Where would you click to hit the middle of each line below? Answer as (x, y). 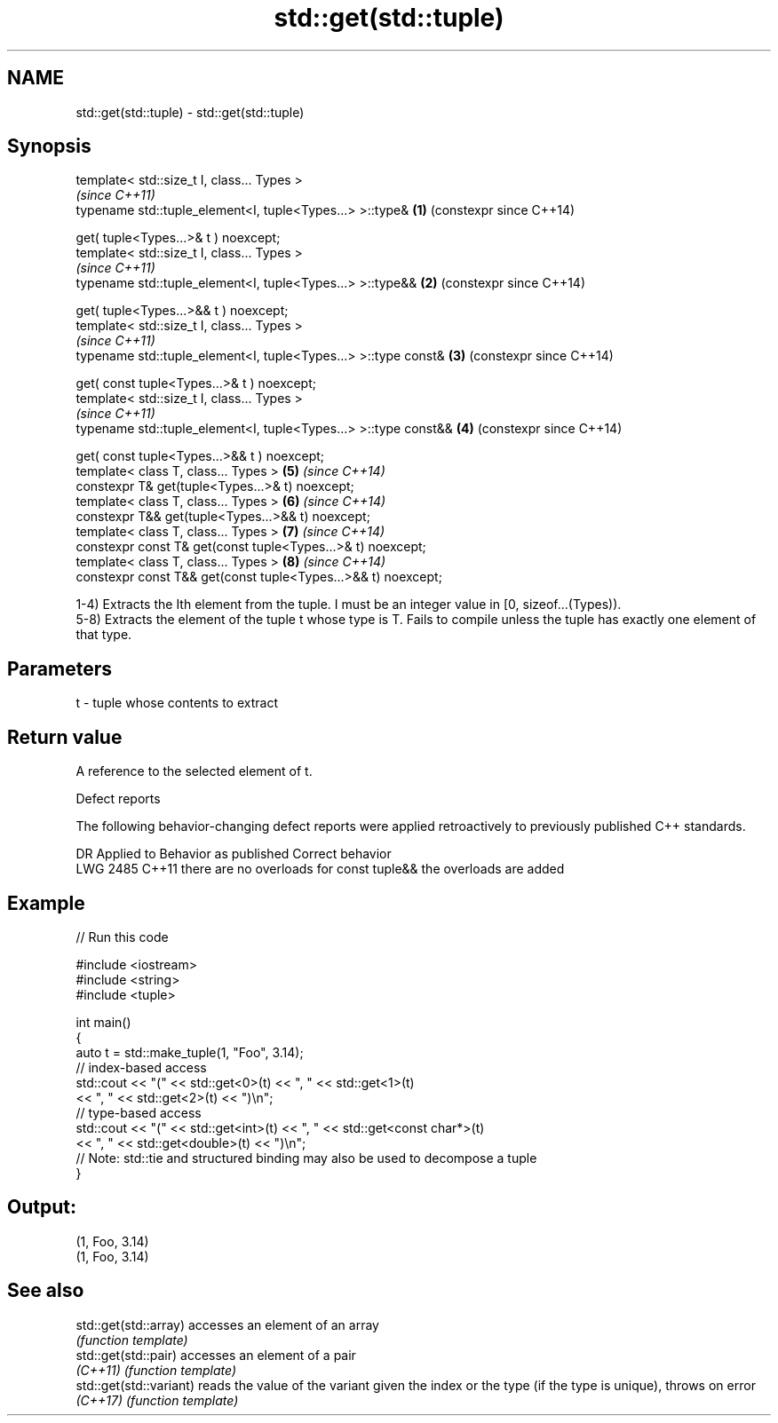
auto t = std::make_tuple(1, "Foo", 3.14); (190, 1052)
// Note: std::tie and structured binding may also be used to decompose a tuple (306, 1158)
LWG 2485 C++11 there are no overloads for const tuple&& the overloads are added (320, 869)
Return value (65, 737)
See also (46, 1291)
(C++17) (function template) (157, 1400)
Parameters (60, 668)
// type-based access (139, 1112)
